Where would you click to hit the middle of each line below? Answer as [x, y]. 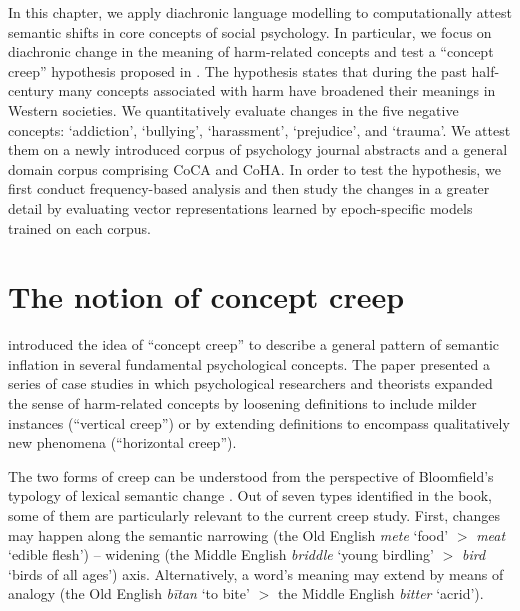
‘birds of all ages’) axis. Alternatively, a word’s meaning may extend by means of [256, 573]
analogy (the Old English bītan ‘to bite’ [129, 593]
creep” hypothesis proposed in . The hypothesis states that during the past [237, 70]
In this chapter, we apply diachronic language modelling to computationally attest [260, 12]
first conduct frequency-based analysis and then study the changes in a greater [249, 188]
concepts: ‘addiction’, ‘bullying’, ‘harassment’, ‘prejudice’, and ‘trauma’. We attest [259, 129]
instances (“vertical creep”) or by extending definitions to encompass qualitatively [259, 422]
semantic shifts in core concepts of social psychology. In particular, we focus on [250, 31]
